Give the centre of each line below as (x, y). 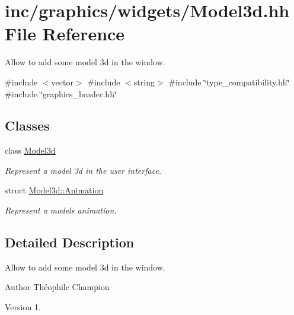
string (144, 82)
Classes (27, 125)
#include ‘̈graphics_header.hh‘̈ (61, 93)
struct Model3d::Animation (54, 190)
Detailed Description (70, 242)
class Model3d (30, 150)
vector (62, 82)
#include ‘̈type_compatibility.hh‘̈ (229, 82)
